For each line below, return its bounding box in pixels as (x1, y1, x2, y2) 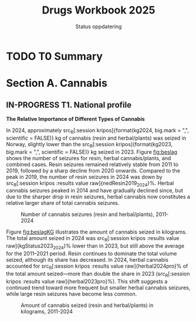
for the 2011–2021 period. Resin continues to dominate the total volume (6, 250, 177, 257)
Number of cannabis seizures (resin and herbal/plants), (21, 211, 154, 218)
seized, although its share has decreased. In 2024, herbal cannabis (6, 256, 169, 263)
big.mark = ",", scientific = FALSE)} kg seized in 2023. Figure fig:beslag (6, 148, 178, 156)
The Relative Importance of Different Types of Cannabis (6, 115, 145, 122)
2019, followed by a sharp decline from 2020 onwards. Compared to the (6, 167, 181, 174)
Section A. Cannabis (6, 77, 107, 90)
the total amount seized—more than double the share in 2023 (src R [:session (6, 270, 190, 279)
